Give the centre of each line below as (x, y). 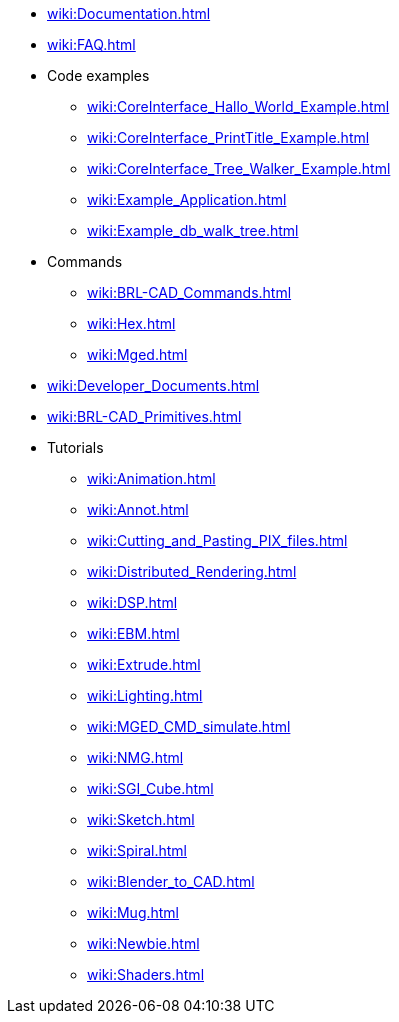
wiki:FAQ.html (91, 44)
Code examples (98, 75)
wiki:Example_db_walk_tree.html (193, 230)
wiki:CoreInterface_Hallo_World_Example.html (238, 106)
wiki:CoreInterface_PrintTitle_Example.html (228, 137)
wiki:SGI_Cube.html (150, 788)
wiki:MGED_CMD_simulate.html (189, 726)
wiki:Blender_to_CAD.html (171, 881)
